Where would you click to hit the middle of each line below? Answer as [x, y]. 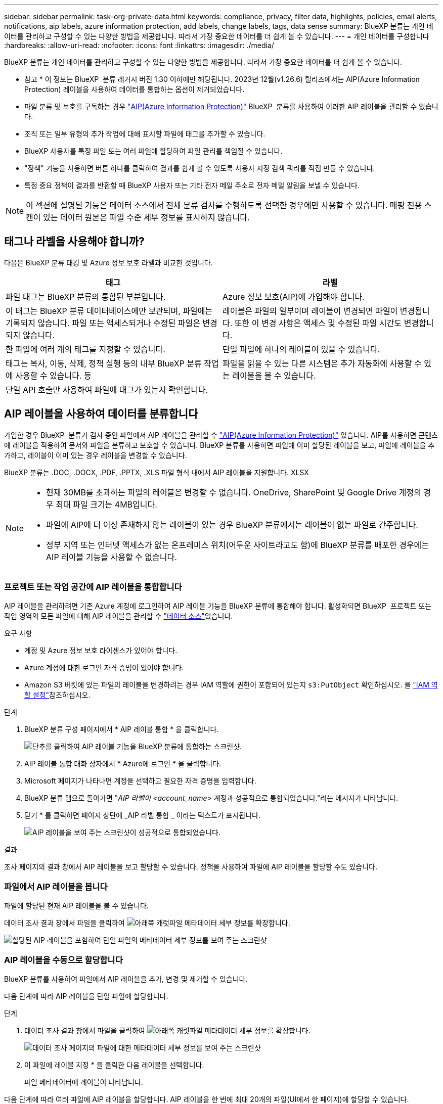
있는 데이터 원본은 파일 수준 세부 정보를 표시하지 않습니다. [146, 217]
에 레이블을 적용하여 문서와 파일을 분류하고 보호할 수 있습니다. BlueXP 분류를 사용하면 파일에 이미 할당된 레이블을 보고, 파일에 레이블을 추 [219, 445]
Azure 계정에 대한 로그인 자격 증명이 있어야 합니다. [104, 668]
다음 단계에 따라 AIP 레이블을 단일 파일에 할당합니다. [86, 996]
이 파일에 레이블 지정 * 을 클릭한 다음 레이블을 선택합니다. [114, 1065]
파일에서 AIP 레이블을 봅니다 [56, 886]
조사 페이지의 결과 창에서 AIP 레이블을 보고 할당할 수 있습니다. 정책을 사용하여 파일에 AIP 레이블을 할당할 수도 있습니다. [191, 867]
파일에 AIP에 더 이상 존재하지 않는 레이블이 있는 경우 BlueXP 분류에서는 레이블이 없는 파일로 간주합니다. [232, 524]
